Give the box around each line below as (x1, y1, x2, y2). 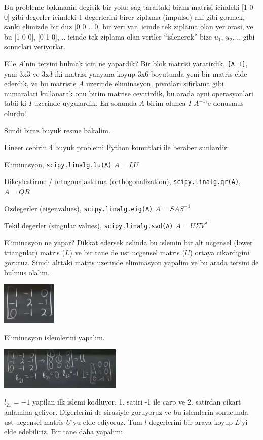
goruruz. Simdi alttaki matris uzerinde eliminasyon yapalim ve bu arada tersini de (4, 257, 259, 268)
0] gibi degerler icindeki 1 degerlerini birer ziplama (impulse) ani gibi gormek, (4, 11, 245, 22)
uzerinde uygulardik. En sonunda (34, 98, 137, 108)
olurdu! (4, 108, 26, 118)
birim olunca (146, 98, 186, 108)
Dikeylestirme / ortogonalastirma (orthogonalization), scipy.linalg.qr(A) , (4, 176, 241, 187)
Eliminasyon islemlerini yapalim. (4, 332, 105, 342)
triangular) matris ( (4, 247, 65, 258)
